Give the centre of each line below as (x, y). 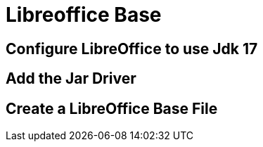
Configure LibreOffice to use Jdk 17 (132, 49)
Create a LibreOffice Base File (112, 108)
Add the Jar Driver (71, 79)
